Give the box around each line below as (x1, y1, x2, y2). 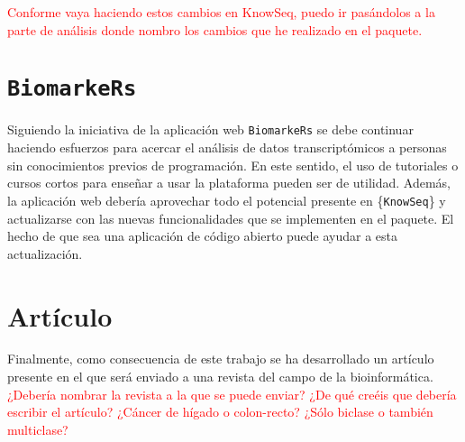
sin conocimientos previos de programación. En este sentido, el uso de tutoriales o (7, 155, 459, 174)
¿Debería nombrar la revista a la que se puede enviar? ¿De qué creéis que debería (7, 384, 457, 403)
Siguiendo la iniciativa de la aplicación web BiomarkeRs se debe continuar (7, 120, 414, 139)
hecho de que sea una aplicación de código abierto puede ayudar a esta (7, 226, 398, 245)
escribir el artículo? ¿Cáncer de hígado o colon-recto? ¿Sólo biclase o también (7, 402, 433, 421)
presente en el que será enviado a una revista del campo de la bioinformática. (7, 367, 433, 386)
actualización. (7, 244, 83, 262)
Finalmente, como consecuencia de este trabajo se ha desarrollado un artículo (7, 349, 434, 368)
